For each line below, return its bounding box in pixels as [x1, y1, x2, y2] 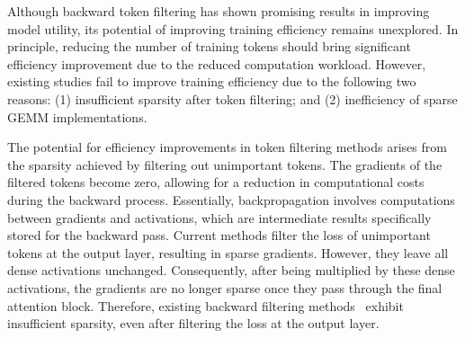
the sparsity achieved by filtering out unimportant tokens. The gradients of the [7, 155, 443, 173]
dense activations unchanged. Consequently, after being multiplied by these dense [7, 261, 455, 280]
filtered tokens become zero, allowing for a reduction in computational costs [7, 173, 425, 191]
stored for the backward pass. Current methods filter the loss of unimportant [7, 226, 431, 245]
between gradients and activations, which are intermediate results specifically [7, 208, 432, 227]
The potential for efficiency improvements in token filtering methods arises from [7, 138, 447, 156]
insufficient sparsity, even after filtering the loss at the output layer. [7, 314, 380, 333]
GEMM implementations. [7, 107, 148, 126]
